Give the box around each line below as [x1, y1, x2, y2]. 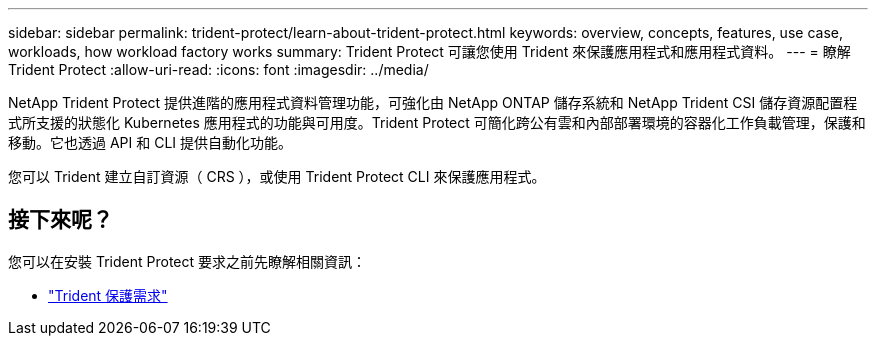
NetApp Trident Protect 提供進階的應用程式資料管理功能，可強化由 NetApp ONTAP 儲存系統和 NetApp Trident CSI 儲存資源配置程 [8, 94, 858, 111]
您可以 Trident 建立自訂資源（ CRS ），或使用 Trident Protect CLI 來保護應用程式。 [8, 168, 546, 185]
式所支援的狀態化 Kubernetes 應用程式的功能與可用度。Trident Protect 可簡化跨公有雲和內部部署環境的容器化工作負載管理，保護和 [8, 114, 866, 131]
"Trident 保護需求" [48, 286, 168, 304]
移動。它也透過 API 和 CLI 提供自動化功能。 [8, 134, 293, 151]
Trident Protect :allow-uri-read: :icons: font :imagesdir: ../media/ [8, 61, 429, 78]
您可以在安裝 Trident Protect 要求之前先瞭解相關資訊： [8, 252, 366, 270]
